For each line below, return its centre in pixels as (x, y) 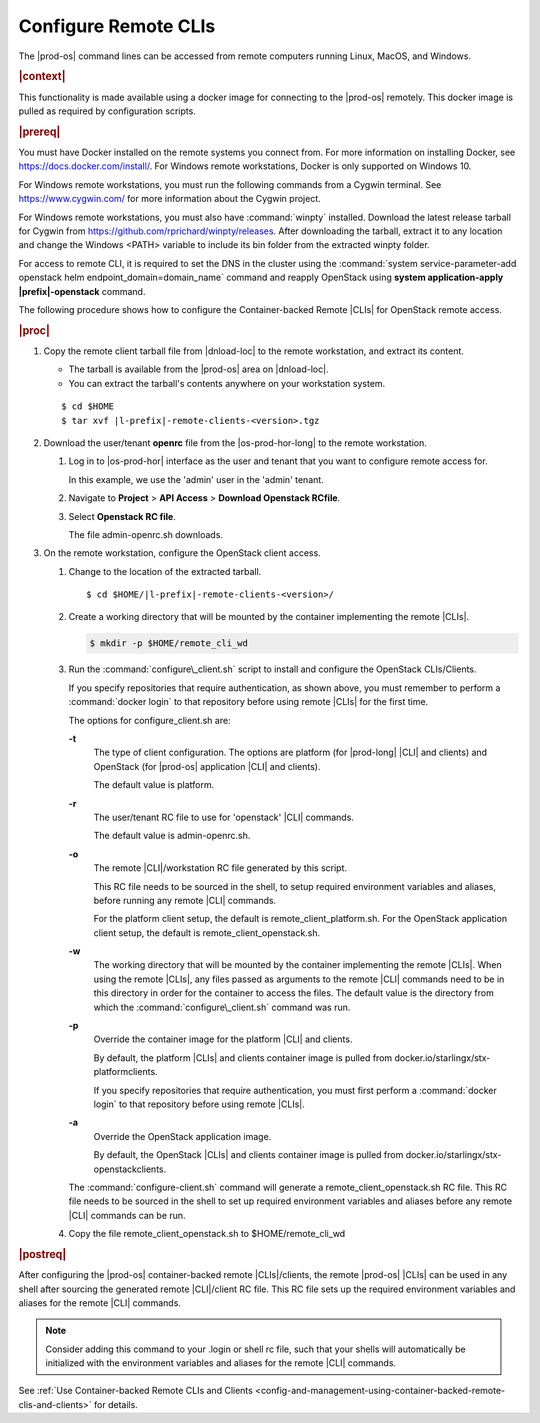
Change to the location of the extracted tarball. (165, 571)
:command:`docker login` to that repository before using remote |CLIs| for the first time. (248, 702)
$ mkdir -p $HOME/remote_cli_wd (169, 643)
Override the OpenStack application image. (182, 1136)
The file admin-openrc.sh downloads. (146, 534)
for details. (116, 1404)
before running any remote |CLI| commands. (185, 900)
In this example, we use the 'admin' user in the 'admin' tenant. (196, 479)
